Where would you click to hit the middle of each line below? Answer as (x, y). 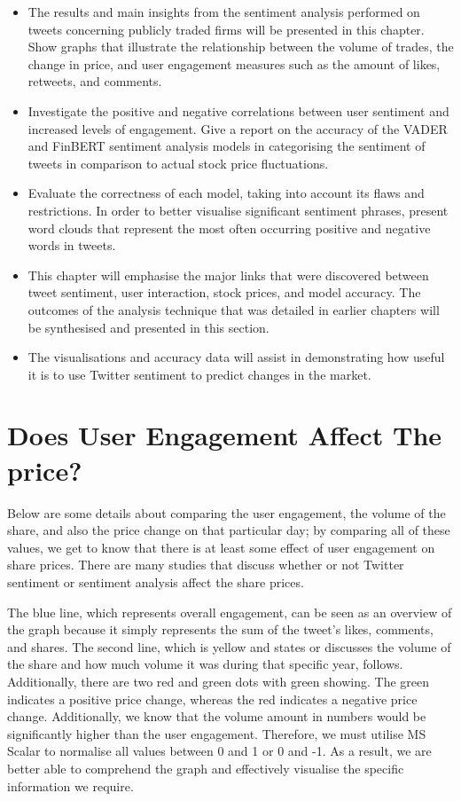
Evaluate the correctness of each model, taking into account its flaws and (226, 193)
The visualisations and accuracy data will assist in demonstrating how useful (236, 357)
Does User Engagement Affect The (225, 435)
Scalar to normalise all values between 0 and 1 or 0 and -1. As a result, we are (219, 751)
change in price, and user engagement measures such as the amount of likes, (234, 63)
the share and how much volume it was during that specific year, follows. (205, 664)
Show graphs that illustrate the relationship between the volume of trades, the (241, 47)
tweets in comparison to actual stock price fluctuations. (178, 163)
